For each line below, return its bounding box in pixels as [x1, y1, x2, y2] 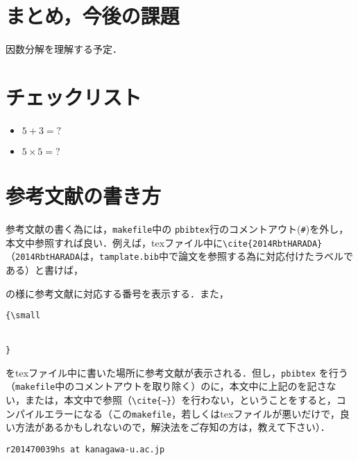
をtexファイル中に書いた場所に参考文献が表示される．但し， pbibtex [6, 365, 316, 379]
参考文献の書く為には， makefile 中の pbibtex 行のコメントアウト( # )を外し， [6, 221, 349, 236]
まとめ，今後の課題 [6, 1, 180, 30]
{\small [6, 311, 41, 321]
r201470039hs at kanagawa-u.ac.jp [6, 444, 165, 454]
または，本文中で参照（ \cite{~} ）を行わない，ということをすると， [24, 393, 336, 407]
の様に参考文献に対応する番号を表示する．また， [6, 286, 229, 300]
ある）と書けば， [6, 262, 83, 277]
